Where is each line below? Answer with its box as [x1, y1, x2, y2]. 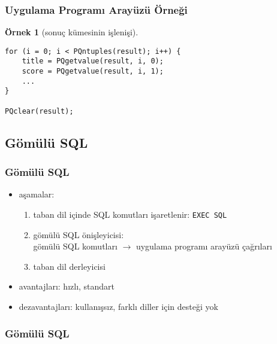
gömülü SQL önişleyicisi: [33, 228, 124, 241]
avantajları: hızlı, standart [19, 280, 115, 293]
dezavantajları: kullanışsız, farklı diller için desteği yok [19, 300, 218, 313]
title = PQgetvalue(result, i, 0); [22, 57, 164, 66]
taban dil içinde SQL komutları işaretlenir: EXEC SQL [33, 208, 227, 220]
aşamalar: [19, 188, 55, 200]
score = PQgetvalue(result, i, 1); [22, 67, 164, 76]
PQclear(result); [5, 106, 74, 115]
